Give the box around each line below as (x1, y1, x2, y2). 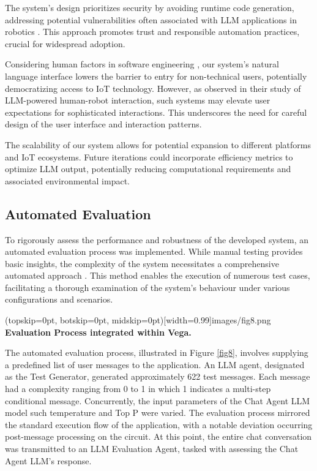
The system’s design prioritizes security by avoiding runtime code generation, (5, 1, 294, 13)
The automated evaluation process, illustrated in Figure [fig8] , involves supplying (5, 346, 308, 359)
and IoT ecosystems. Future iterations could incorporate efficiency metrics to (5, 150, 293, 163)
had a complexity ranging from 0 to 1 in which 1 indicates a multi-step (5, 382, 271, 395)
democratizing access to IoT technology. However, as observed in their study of (5, 81, 301, 94)
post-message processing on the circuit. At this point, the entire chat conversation (5, 430, 312, 443)
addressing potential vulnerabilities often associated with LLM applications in (5, 13, 297, 26)
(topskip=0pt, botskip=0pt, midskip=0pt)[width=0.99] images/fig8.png (5, 314, 271, 326)
